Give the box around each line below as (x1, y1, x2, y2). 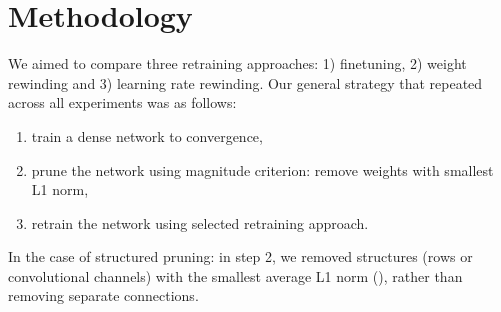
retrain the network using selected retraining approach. (31, 212, 369, 233)
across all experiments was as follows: (8, 92, 237, 113)
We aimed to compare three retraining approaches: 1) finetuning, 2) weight (8, 53, 467, 74)
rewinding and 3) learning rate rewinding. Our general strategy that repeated (8, 72, 483, 93)
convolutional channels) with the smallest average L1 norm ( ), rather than (8, 265, 463, 286)
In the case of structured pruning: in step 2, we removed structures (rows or (8, 246, 473, 267)
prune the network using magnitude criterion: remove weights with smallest (31, 159, 494, 180)
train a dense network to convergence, (31, 125, 263, 146)
